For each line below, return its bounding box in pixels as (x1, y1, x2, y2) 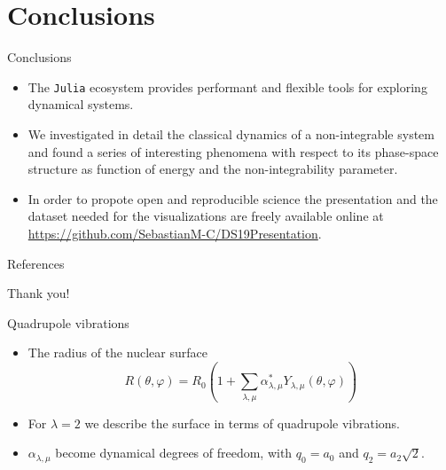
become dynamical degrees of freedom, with (55, 443, 293, 462)
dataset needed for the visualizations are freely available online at (27, 207, 384, 225)
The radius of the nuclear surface (27, 343, 207, 362)
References (7, 254, 65, 272)
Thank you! (7, 284, 70, 302)
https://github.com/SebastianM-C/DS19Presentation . (27, 223, 322, 242)
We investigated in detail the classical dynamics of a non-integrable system (27, 124, 434, 143)
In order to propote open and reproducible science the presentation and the (27, 189, 438, 208)
